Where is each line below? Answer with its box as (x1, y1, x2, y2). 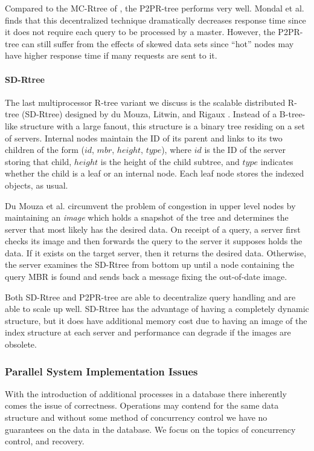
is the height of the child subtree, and (100, 155, 240, 167)
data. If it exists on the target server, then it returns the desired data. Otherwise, (5, 246, 306, 259)
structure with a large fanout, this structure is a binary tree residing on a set (20, 119, 305, 132)
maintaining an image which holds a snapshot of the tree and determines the (5, 211, 289, 224)
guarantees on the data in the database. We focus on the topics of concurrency (5, 423, 296, 435)
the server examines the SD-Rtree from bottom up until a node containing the (5, 258, 295, 271)
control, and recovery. (5, 435, 85, 447)
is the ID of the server (204, 143, 286, 156)
